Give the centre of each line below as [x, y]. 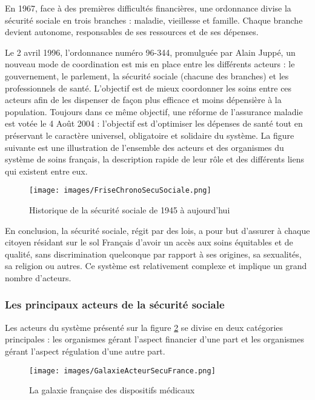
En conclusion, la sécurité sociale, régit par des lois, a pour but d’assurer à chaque [157, 230]
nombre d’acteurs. [38, 277]
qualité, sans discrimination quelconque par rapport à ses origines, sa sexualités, [153, 254]
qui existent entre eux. [46, 171]
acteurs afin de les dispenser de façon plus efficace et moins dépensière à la [143, 100]
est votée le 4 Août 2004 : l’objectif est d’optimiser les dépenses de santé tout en [154, 123]
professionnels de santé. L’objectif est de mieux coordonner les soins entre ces [148, 88]
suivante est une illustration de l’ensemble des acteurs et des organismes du [144, 147]
